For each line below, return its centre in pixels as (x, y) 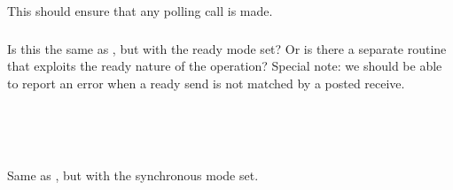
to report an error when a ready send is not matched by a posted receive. (206, 83)
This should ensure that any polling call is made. (140, 11)
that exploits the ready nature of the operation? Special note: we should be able (225, 66)
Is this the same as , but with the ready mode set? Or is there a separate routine (227, 48)
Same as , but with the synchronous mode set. (133, 175)
